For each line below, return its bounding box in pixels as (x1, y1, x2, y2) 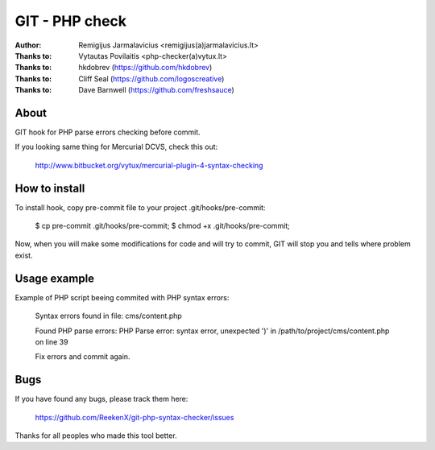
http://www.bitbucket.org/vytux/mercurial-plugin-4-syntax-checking (35, 160, 263, 170)
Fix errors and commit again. (35, 352, 130, 361)
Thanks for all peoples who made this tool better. (14, 431, 177, 440)
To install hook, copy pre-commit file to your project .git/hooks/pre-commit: (14, 202, 266, 213)
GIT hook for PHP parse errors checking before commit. (14, 127, 201, 137)
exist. (14, 250, 33, 260)
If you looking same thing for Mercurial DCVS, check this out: (14, 142, 218, 152)
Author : (14, 40, 42, 50)
